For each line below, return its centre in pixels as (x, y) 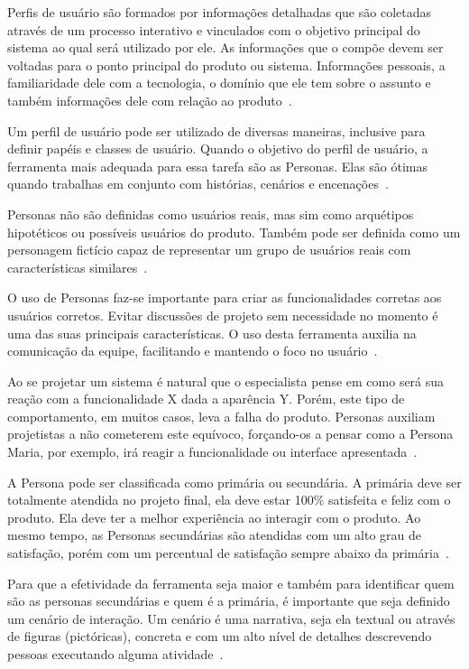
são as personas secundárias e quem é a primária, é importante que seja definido (229, 601)
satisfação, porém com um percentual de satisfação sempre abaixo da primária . (228, 553)
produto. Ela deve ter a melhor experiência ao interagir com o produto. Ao (214, 517)
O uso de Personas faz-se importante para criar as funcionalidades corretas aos (225, 297)
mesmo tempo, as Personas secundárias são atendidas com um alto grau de (214, 535)
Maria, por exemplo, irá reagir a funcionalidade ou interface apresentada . (212, 452)
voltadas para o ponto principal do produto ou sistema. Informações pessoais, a (226, 65)
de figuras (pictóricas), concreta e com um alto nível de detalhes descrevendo (220, 636)
